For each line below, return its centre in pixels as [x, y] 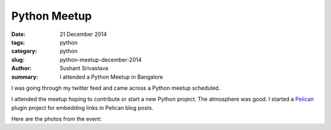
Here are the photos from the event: [57, 119]
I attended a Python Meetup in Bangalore [112, 77]
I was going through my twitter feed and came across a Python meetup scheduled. [116, 88]
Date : [18, 34]
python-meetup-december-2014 [101, 60]
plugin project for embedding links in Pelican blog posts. [82, 107]
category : [24, 51]
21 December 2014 [83, 34]
